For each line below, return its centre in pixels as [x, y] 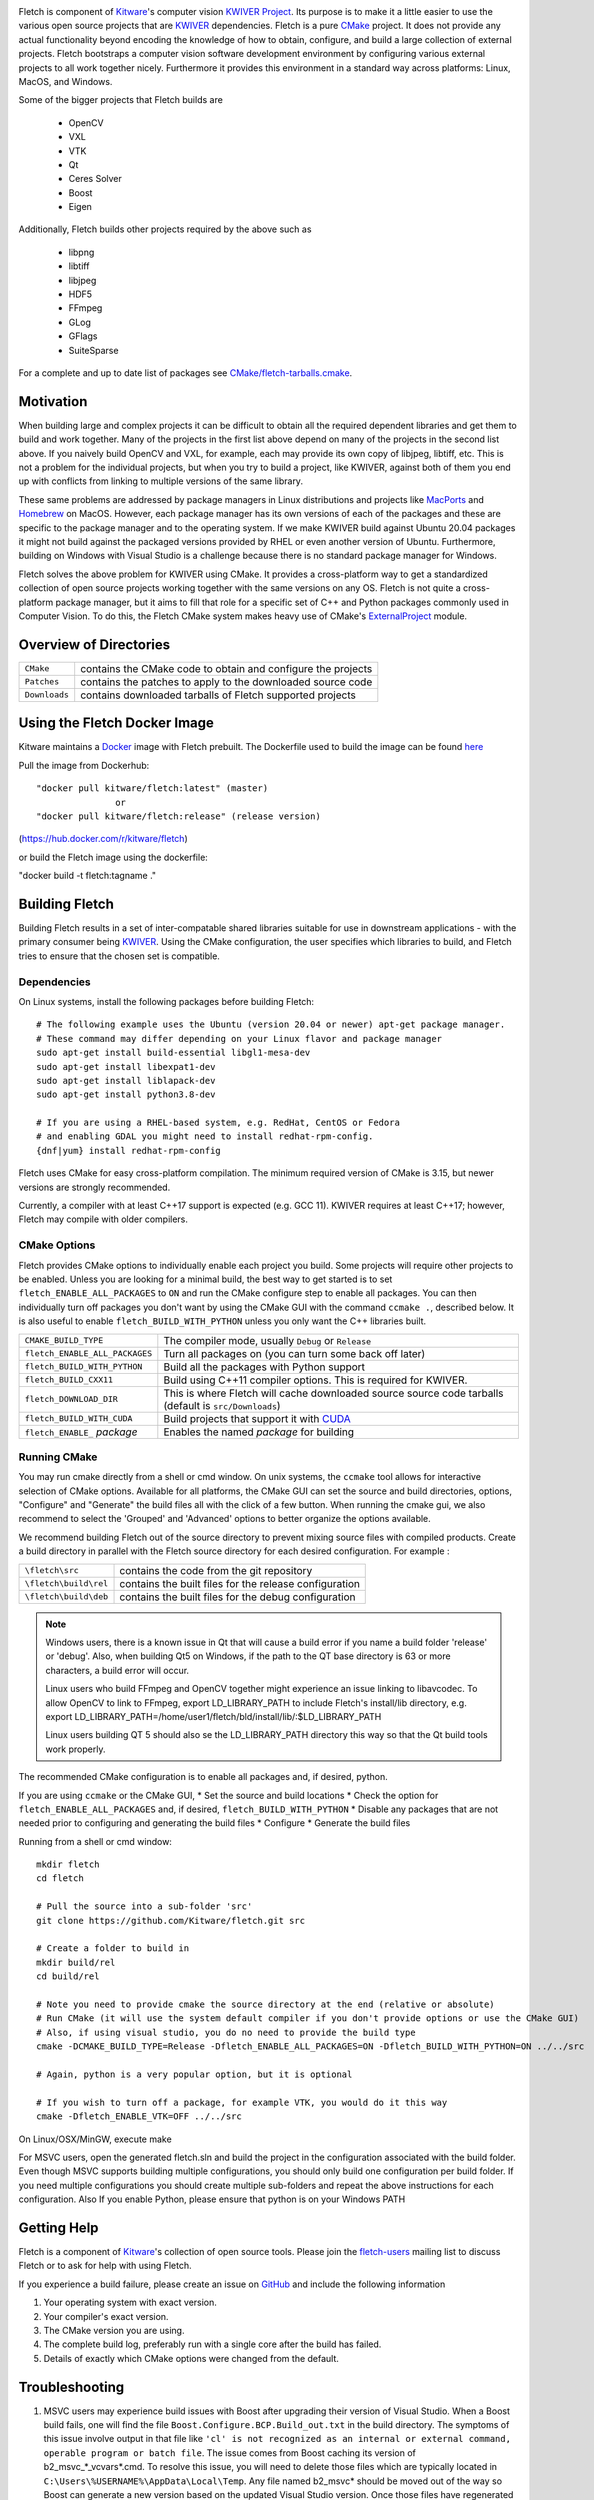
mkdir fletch [68, 1864]
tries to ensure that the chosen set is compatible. [119, 956]
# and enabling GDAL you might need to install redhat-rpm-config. [205, 1136]
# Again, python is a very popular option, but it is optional [194, 2074]
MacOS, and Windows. [65, 81]
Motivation [53, 401]
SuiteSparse [93, 350]
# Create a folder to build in [113, 1948]
